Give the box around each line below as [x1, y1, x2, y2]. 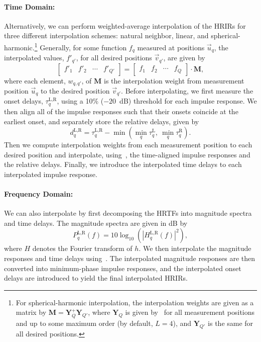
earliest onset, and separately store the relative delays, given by [4, 116, 199, 126]
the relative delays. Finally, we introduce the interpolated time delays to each [4, 159, 242, 169]
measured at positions [137, 42, 205, 52]
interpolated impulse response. [4, 168, 97, 179]
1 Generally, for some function [34, 40, 127, 52]
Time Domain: [4, 1, 55, 12]
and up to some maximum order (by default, [16, 317, 153, 328]
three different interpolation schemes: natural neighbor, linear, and [4, 30, 209, 41]
